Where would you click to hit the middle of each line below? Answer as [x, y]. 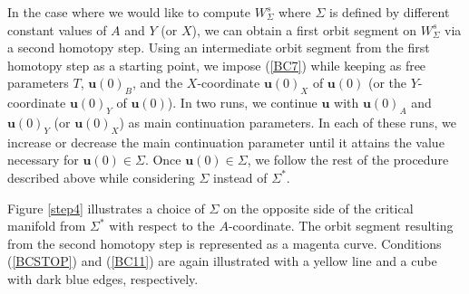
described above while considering [101, 177]
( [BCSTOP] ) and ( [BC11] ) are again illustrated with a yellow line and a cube [222, 261]
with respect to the [162, 226]
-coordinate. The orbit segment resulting [341, 226]
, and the [157, 83]
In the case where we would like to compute [129, 12]
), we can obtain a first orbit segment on [304, 29]
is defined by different [390, 12]
